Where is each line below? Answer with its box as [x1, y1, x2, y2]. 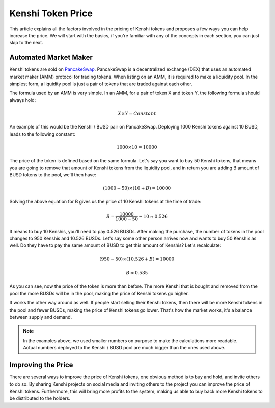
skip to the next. [9, 40, 43, 46]
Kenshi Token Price [9, 8, 93, 19]
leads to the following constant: [9, 131, 76, 137]
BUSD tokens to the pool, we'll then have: [9, 172, 97, 178]
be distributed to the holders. [9, 395, 71, 401]
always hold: [9, 97, 36, 103]
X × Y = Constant [117, 110, 156, 116]
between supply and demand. [9, 314, 72, 320]
